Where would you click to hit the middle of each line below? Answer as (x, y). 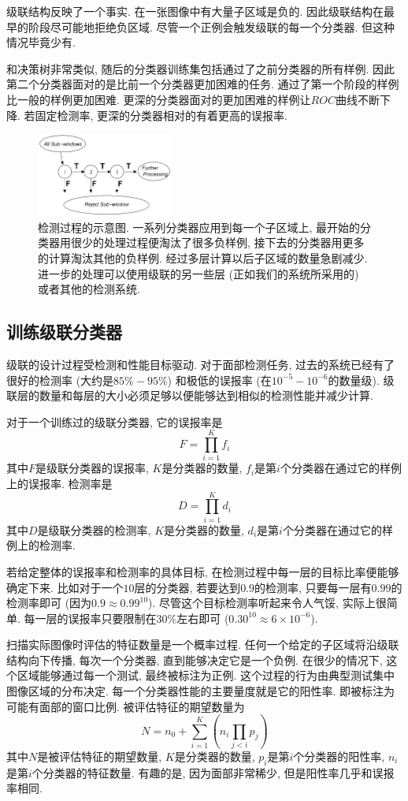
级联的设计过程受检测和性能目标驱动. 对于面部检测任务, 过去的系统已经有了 (201, 364)
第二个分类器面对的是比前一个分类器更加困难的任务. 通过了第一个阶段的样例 (203, 84)
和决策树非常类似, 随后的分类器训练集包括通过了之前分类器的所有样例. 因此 (201, 68)
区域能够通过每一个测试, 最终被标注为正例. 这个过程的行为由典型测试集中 (206, 675)
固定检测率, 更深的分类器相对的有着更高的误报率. (161, 115)
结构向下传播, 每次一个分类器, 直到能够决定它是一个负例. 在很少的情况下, (195, 659)
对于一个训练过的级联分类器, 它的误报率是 (115, 421)
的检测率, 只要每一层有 (313, 587)
